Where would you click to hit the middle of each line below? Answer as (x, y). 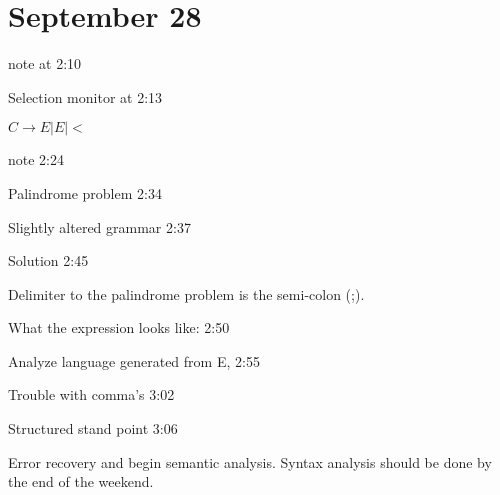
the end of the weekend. (81, 481)
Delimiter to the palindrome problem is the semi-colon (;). (186, 293)
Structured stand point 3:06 (93, 428)
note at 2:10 (45, 63)
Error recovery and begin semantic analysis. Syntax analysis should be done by (250, 461)
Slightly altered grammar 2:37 (99, 226)
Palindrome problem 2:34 (85, 192)
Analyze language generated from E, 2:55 (134, 360)
